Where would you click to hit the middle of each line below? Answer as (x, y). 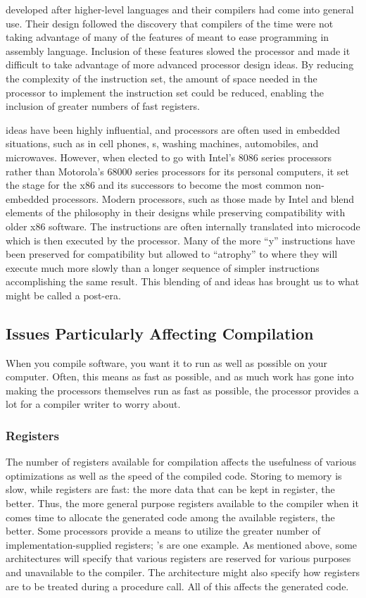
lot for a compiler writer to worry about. (93, 404)
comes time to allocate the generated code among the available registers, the (170, 517)
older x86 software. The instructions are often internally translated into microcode (183, 226)
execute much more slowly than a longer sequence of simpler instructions (163, 267)
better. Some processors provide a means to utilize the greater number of (163, 531)
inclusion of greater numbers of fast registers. (103, 106)
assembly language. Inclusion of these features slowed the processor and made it (178, 50)
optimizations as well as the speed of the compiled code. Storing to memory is (174, 475)
